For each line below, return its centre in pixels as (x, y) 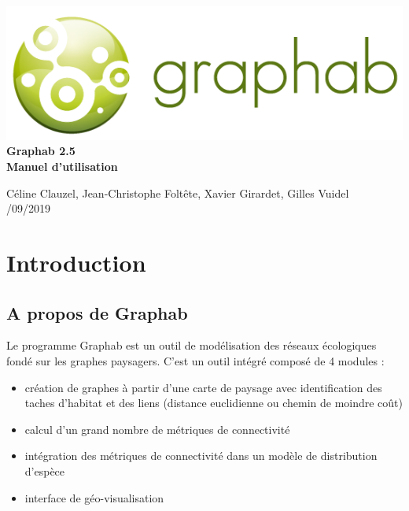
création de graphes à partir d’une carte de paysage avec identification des (203, 387)
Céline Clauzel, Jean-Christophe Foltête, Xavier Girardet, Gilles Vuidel (178, 193)
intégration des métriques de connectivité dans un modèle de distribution (201, 455)
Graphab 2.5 (41, 151)
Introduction (76, 262)
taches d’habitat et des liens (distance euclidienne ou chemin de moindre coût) (214, 403)
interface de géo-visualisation (94, 497)
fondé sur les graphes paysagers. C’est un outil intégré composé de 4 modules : (195, 360)
